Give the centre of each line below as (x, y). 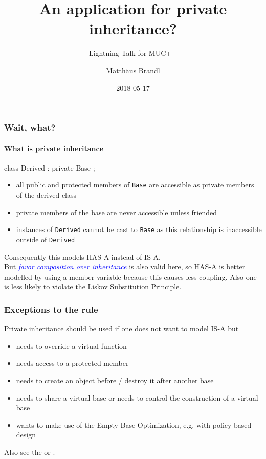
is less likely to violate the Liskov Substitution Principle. (93, 287)
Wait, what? (30, 127)
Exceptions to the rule (51, 309)
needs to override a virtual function (71, 346)
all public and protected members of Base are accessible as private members (135, 185)
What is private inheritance (54, 148)
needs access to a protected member (72, 363)
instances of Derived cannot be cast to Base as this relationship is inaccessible (139, 229)
